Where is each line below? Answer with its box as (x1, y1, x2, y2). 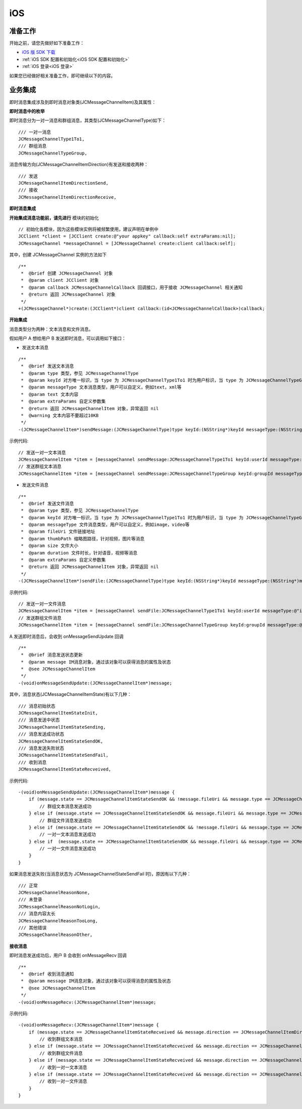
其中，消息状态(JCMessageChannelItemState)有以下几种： (9, 691, 132, 697)
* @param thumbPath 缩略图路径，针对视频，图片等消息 (21, 536, 145, 541)
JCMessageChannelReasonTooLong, (18, 918, 98, 923)
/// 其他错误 (18, 925, 47, 930)
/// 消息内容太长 (18, 911, 55, 917)
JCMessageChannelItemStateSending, (18, 724, 106, 730)
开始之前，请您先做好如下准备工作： (9, 40, 85, 46)
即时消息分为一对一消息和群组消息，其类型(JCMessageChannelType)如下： (9, 117, 166, 123)
